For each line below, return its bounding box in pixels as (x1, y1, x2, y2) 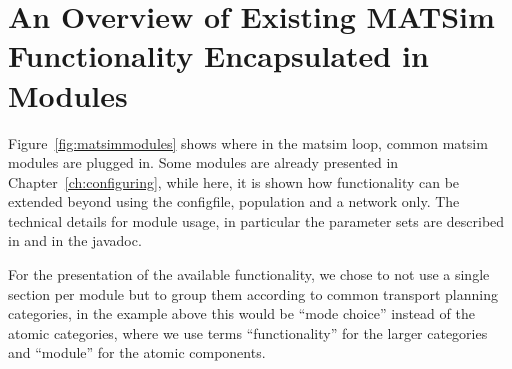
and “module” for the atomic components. (8, 342, 266, 363)
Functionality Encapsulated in (8, 35, 429, 76)
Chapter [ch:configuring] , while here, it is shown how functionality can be (8, 171, 460, 192)
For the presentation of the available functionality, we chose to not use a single (8, 264, 490, 285)
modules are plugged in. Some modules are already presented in (8, 152, 399, 173)
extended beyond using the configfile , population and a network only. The (8, 191, 460, 212)
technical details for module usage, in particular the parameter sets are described (8, 210, 505, 231)
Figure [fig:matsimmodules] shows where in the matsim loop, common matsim (8, 132, 488, 153)
